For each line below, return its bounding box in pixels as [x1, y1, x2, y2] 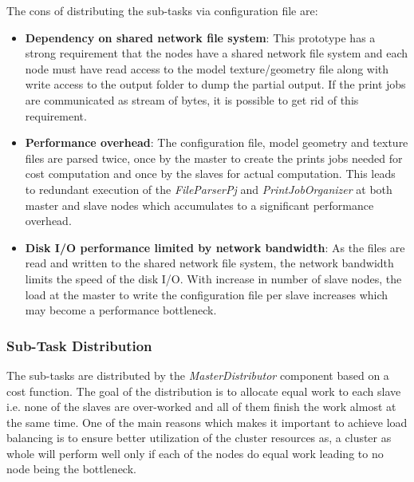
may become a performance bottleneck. [25, 302, 217, 318]
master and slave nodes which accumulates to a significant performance [25, 196, 374, 213]
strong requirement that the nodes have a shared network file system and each [25, 45, 408, 61]
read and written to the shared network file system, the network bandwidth [25, 255, 394, 271]
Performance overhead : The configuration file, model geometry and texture [25, 134, 408, 151]
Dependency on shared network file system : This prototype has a [25, 29, 376, 45]
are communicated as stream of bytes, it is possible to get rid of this [25, 91, 359, 108]
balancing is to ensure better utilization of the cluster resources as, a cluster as [6, 429, 392, 446]
